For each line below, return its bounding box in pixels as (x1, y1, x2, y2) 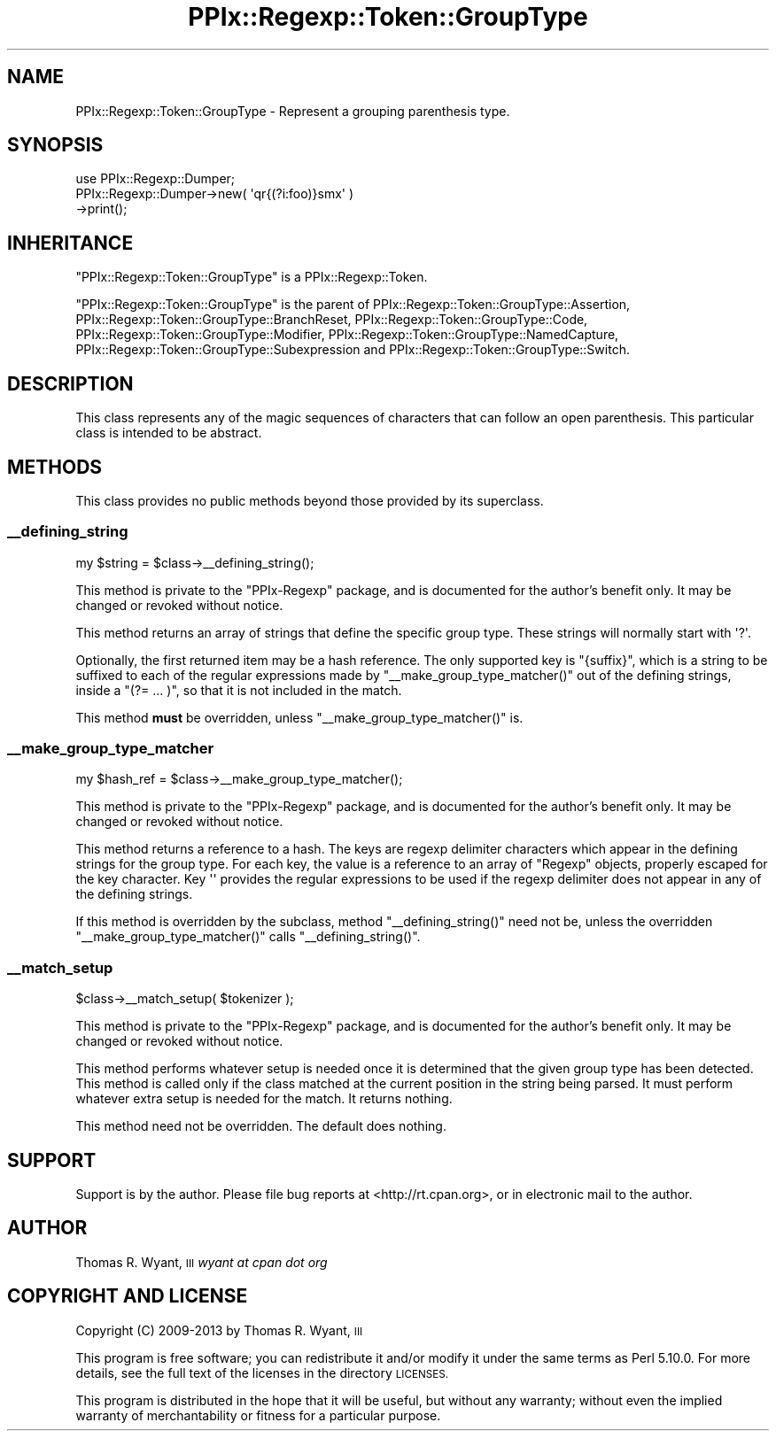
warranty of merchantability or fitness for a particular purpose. (75, 1407, 441, 1423)
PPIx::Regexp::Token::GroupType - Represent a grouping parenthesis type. (75, 103, 510, 119)
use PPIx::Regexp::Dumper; (75, 171, 236, 187)
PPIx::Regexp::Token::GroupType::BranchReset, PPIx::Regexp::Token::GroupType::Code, (75, 312, 588, 328)
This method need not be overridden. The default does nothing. (75, 1118, 446, 1134)
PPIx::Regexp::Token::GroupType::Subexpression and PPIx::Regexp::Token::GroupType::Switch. (75, 342, 630, 358)
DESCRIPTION (7, 372, 134, 395)
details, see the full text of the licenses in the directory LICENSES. (75, 1365, 449, 1380)
